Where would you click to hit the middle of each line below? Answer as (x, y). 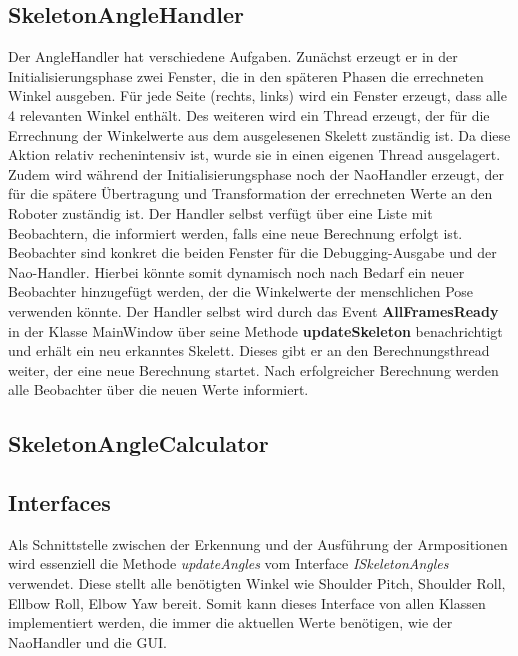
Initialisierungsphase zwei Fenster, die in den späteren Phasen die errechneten (246, 75)
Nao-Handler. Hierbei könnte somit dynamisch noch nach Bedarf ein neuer (236, 271)
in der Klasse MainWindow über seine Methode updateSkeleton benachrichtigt (255, 330)
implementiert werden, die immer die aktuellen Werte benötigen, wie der (230, 622)
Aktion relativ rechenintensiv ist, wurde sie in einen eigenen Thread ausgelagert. (254, 154)
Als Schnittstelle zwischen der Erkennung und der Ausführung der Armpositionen (258, 543)
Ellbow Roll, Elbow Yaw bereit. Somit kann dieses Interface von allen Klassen (247, 602)
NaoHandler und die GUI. (87, 641)
